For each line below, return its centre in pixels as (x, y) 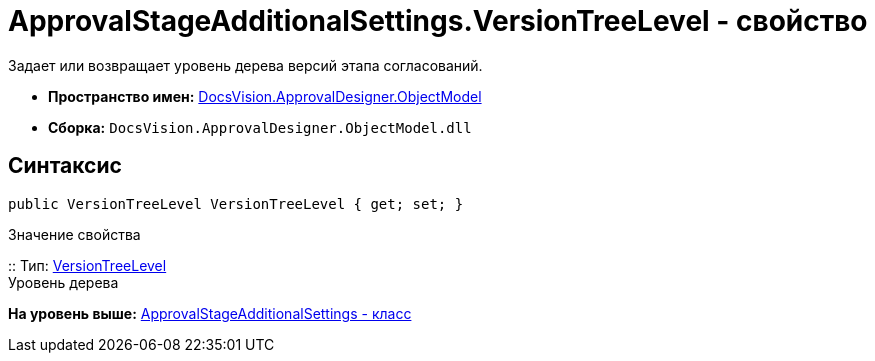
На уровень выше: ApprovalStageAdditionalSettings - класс (210, 313)
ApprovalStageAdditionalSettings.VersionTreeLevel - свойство (438, 21)
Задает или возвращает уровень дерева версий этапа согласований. (245, 65)
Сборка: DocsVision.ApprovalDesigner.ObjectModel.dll (260, 127)
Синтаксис (65, 166)
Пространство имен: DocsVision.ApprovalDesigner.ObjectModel (265, 96)
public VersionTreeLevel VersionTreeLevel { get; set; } (236, 203)
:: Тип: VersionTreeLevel (87, 265)
